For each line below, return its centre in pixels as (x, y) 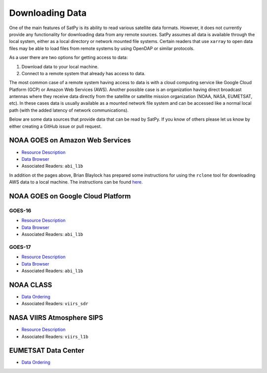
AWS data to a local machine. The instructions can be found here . (76, 182)
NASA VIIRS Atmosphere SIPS (56, 318)
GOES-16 (20, 210)
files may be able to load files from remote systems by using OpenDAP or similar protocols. (102, 48)
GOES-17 (20, 247)
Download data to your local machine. (60, 66)
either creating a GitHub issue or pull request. (56, 126)
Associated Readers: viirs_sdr (55, 304)
